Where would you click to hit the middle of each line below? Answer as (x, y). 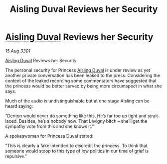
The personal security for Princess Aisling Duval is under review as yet (78, 70)
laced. (12, 121)
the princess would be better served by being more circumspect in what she (83, 86)
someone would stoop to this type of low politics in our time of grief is (77, 151)
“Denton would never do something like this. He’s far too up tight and (76, 116)
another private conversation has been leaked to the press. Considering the (83, 75)
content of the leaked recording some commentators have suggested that (81, 81)
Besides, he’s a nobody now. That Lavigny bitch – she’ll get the (83, 121)
